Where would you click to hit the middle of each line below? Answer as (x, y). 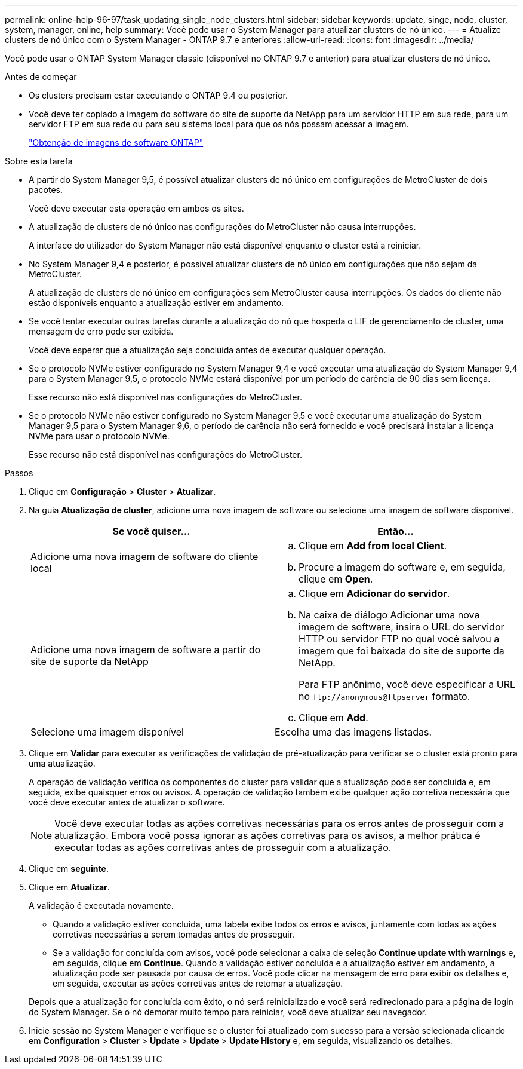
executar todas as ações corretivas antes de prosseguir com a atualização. (223, 847)
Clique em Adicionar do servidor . (374, 593)
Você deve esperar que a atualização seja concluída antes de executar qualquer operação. (207, 350)
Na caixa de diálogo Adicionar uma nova (389, 615)
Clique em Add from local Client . (373, 546)
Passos (19, 473)
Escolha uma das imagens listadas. (353, 732)
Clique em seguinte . (69, 869)
